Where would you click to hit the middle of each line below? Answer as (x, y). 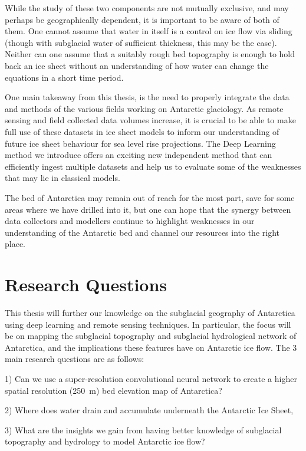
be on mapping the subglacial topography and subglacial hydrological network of (151, 336)
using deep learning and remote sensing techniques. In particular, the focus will (148, 324)
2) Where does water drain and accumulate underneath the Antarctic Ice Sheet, (149, 410)
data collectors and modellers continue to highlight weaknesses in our (130, 221)
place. (15, 244)
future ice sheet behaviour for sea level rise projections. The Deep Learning (140, 143)
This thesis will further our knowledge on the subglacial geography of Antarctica (150, 312)
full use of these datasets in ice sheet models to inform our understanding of (142, 131)
